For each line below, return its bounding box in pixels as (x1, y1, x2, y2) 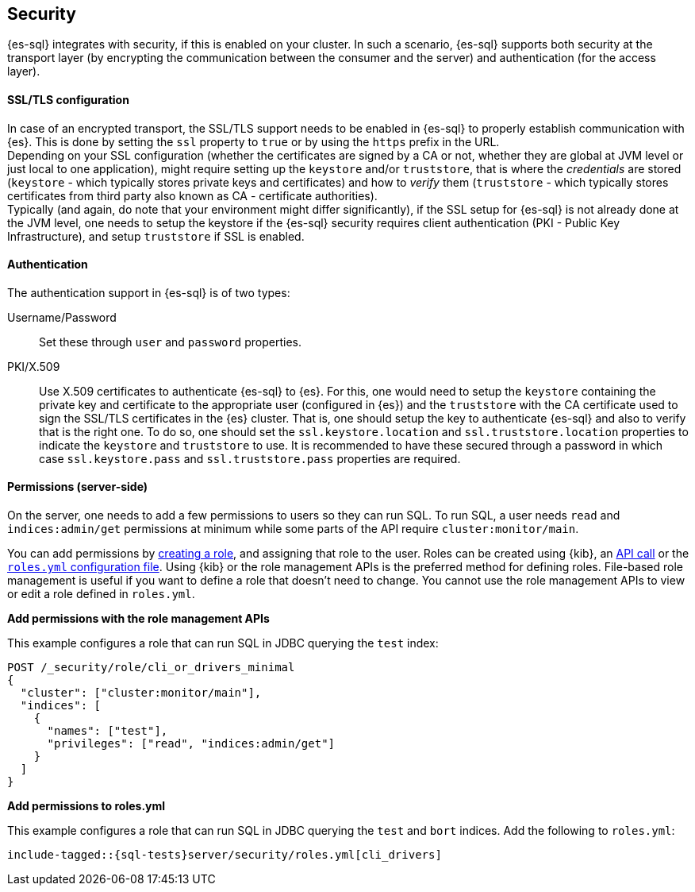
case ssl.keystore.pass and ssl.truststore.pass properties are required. (39, 451, 461, 465)
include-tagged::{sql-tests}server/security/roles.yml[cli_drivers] (7, 848, 442, 862)
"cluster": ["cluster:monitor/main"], (20, 686, 262, 700)
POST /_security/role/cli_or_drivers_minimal (7, 661, 295, 674)
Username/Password (7, 310, 117, 324)
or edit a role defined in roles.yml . (7, 587, 195, 601)
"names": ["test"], (47, 724, 168, 738)
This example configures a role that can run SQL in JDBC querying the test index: (7, 636, 439, 651)
